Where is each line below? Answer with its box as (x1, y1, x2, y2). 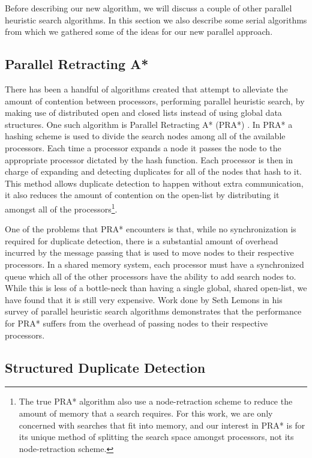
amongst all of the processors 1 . (5, 200, 118, 215)
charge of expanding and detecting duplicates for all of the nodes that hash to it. (5, 165, 302, 178)
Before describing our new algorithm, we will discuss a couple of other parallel (5, 2, 292, 14)
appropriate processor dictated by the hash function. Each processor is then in (5, 153, 293, 166)
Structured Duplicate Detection (5, 358, 206, 376)
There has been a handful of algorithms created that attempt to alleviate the (5, 82, 288, 95)
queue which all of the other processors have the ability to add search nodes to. (5, 270, 296, 282)
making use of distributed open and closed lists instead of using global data (5, 106, 282, 119)
